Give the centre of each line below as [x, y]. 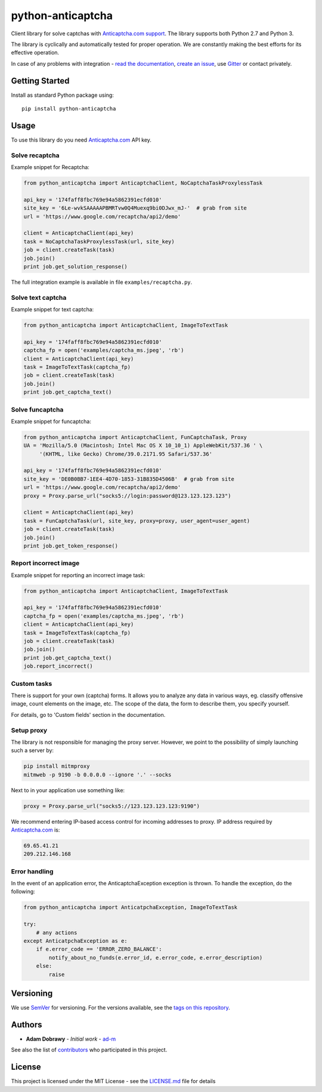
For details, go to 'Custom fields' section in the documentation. [88, 714]
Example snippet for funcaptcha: [51, 421]
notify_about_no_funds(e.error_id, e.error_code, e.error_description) [156, 958]
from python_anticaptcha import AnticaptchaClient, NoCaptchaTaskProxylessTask [143, 183]
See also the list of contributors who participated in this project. [89, 1050]
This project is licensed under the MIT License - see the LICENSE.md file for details [113, 1081]
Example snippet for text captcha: [52, 309]
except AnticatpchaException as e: [75, 941]
